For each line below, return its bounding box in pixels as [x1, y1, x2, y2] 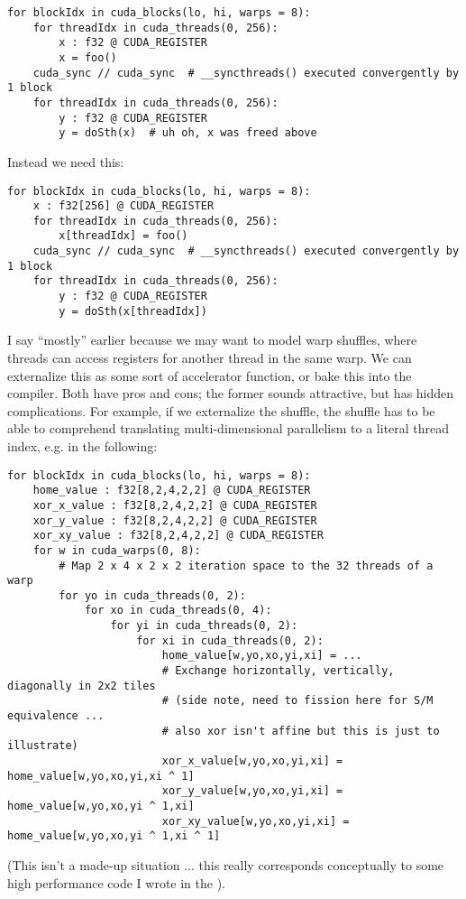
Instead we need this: [7, 152, 124, 171]
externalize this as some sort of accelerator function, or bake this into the [7, 366, 412, 385]
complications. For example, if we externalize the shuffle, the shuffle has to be [7, 401, 435, 420]
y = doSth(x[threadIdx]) [59, 304, 207, 318]
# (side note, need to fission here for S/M [161, 694, 434, 708]
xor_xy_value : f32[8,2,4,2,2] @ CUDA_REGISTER [32, 529, 324, 542]
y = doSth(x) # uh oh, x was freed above [59, 126, 317, 140]
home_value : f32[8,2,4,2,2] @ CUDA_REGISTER [32, 484, 311, 497]
